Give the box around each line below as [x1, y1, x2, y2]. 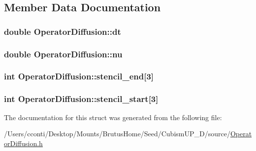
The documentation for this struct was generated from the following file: [4, 112, 222, 122]
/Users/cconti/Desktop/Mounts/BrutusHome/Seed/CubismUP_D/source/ [4, 128, 230, 139]
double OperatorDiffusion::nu [4, 48, 123, 60]
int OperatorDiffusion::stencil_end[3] [4, 70, 154, 82]
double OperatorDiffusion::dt [4, 25, 121, 37]
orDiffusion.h [4, 138, 43, 148]
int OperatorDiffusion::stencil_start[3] [4, 93, 159, 105]
